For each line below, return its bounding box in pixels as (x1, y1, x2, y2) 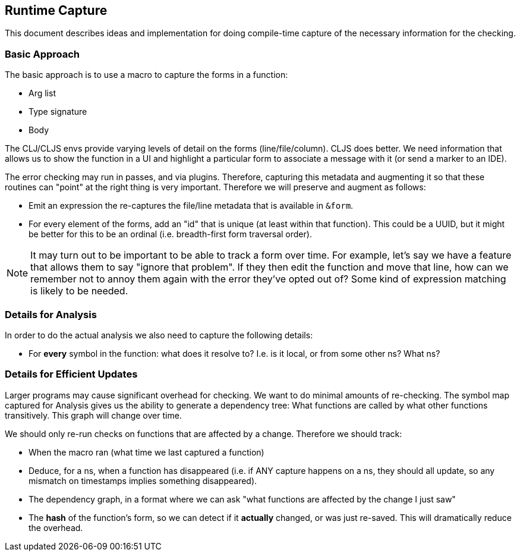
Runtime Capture (5, 3, 108, 18)
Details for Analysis (5, 308, 97, 321)
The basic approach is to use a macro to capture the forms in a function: (5, 70, 288, 80)
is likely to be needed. (30, 285, 128, 297)
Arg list (29, 88, 56, 99)
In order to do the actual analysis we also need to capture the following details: (5, 329, 313, 340)
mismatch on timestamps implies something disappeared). (29, 475, 257, 486)
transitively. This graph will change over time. (5, 410, 182, 420)
